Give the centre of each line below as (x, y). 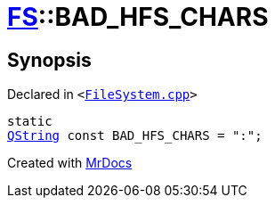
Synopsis (49, 60)
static (30, 122)
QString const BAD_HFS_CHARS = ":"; (135, 136)
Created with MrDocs (70, 163)
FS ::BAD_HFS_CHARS (138, 17)
